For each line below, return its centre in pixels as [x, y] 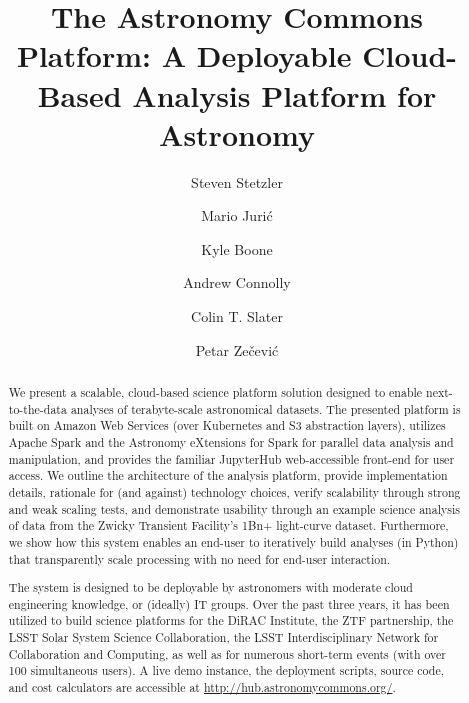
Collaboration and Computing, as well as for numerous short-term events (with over [227, 653]
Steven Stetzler [237, 181]
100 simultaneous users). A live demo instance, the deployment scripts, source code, [226, 670]
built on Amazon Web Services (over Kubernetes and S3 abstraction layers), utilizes [227, 425]
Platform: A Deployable [184, 55]
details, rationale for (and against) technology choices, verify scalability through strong [234, 491]
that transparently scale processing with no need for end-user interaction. [199, 558]
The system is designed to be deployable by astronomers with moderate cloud [210, 587]
